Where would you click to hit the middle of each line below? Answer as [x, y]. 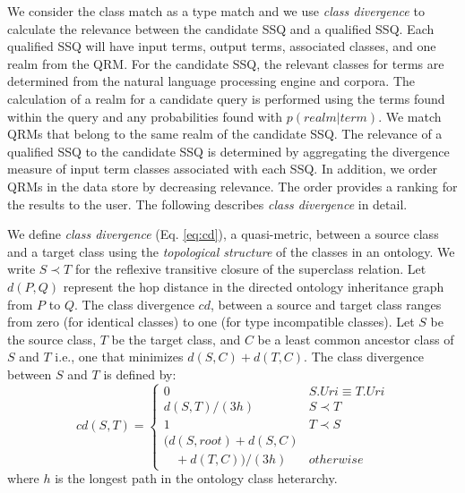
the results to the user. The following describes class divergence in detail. [207, 204]
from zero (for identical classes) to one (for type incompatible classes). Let [211, 322]
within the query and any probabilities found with [145, 116]
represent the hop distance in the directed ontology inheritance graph [254, 286]
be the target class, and [176, 339]
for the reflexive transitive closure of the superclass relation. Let [250, 269]
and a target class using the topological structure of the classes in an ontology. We [231, 251]
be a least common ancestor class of [356, 339]
